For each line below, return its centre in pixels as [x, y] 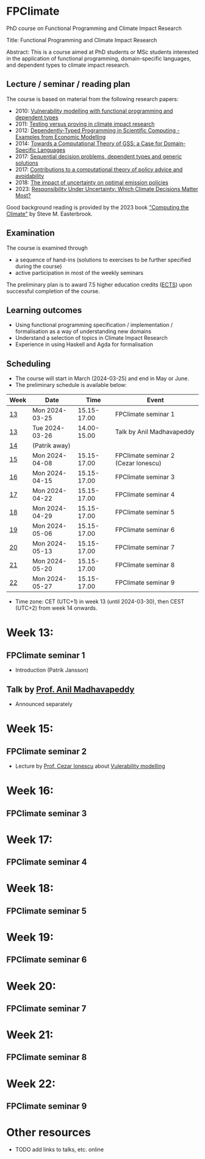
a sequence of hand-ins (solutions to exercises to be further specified [103, 260]
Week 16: [30, 791]
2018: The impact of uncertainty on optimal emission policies [92, 182]
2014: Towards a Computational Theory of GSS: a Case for [89, 143]
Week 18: [30, 888]
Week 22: [31, 1083]
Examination [31, 233]
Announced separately [44, 704]
